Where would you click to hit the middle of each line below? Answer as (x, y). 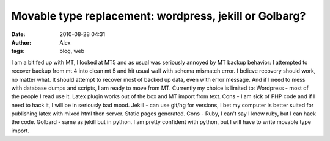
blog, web (72, 51)
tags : (18, 51)
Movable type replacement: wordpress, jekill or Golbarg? (159, 16)
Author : (21, 42)
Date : (18, 34)
